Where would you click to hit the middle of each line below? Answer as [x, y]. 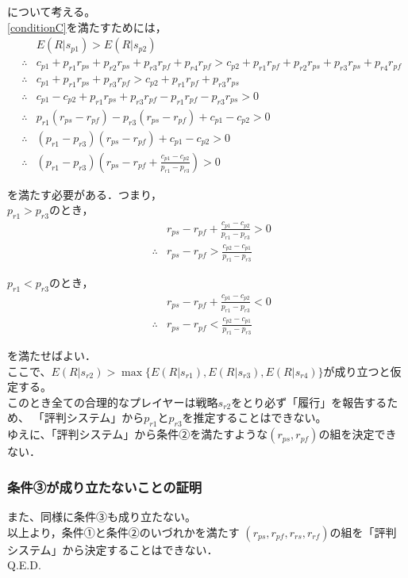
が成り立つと [357, 371]
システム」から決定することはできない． [113, 549]
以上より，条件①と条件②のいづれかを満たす [123, 532]
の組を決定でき [358, 434]
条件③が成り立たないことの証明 [105, 486]
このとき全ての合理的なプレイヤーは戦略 [113, 402]
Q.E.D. [24, 565]
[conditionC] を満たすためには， [87, 27]
